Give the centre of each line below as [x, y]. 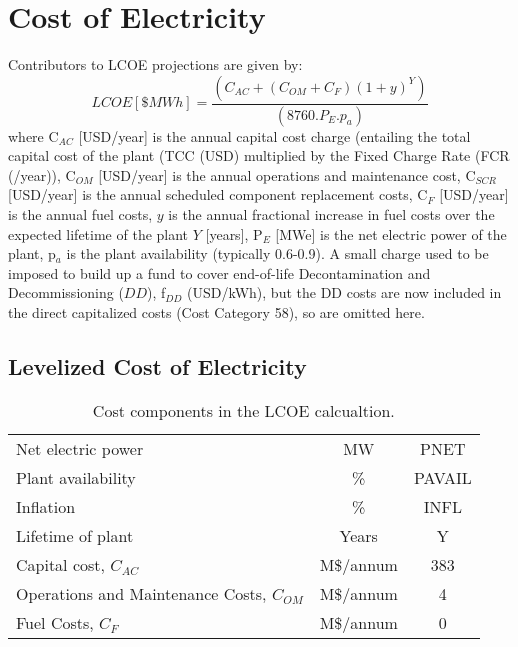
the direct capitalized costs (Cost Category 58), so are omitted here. [216, 311]
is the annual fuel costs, [80, 213]
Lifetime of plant [75, 535]
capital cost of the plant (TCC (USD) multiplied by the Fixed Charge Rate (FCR [259, 155]
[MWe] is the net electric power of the [391, 233]
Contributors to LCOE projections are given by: [155, 64]
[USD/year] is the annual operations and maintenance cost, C [287, 174]
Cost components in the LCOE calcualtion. [243, 410]
